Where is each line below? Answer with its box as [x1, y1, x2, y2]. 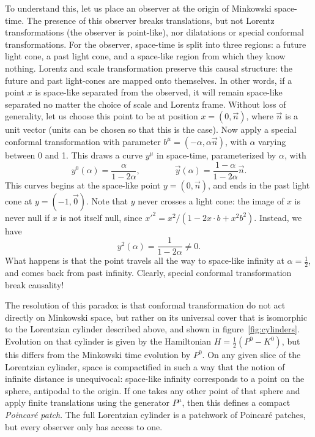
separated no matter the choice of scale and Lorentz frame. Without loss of [5, 97, 286, 110]
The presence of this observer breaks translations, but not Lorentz [26, 13, 275, 26]
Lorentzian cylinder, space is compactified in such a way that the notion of [5, 360, 285, 373]
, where [246, 110, 273, 122]
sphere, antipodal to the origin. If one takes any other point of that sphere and [5, 384, 300, 397]
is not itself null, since [60, 211, 143, 223]
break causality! [5, 278, 64, 291]
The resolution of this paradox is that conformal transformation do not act [5, 299, 286, 312]
